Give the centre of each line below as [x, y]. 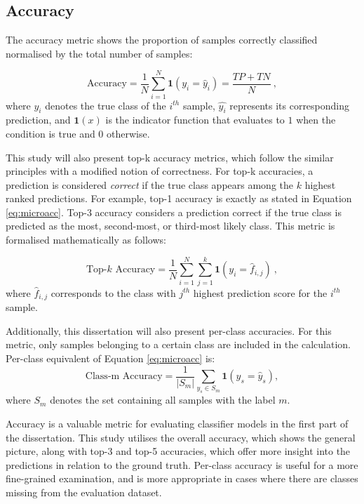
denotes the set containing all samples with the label [163, 400]
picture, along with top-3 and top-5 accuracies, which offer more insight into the [178, 451]
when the [316, 120]
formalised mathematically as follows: [86, 240]
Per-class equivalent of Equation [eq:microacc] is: [110, 358]
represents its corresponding [290, 105]
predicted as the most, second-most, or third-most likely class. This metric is [170, 226]
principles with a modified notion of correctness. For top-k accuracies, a [160, 171]
